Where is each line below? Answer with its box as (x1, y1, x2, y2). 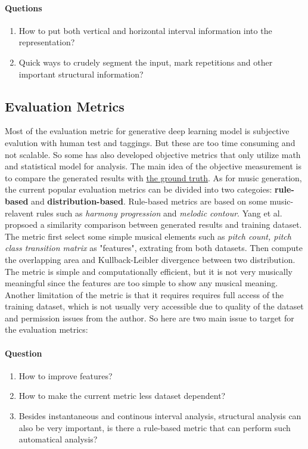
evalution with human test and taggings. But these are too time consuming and (5, 136, 295, 148)
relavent (5, 206, 34, 219)
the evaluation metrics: (5, 323, 88, 336)
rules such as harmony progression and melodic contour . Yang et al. (36, 206, 282, 219)
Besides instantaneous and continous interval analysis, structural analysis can (18, 410, 301, 422)
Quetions (5, 1, 42, 14)
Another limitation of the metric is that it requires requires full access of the (5, 288, 284, 301)
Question (5, 346, 42, 359)
